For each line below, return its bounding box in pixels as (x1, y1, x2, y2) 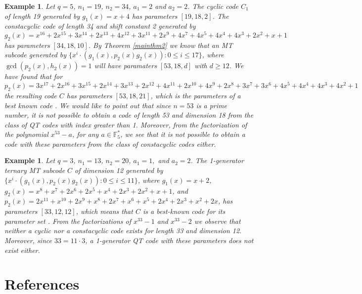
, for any (72, 129, 99, 139)
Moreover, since (4, 235, 52, 246)
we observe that (194, 215, 241, 226)
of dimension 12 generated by (75, 165, 163, 175)
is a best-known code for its (142, 206, 226, 216)
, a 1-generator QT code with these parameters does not (85, 235, 254, 246)
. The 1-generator (190, 155, 244, 166)
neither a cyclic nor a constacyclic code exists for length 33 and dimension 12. (4, 225, 242, 236)
